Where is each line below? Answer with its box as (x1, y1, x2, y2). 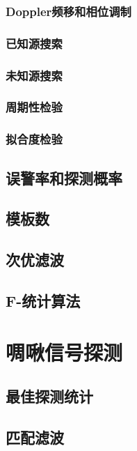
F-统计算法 (6, 289, 81, 311)
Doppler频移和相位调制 (6, 2, 131, 20)
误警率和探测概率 (6, 167, 122, 188)
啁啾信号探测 (6, 337, 123, 366)
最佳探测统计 (6, 385, 93, 407)
